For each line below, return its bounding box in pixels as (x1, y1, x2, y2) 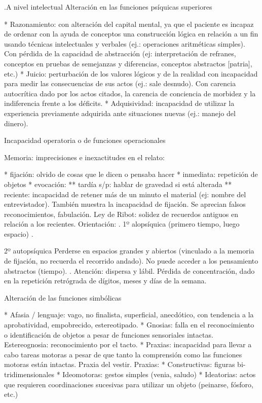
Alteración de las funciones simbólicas (4, 292, 122, 303)
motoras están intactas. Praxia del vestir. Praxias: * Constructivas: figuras (4, 359, 235, 370)
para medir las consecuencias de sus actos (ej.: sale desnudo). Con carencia (4, 78, 236, 89)
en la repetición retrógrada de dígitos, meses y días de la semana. (4, 275, 207, 286)
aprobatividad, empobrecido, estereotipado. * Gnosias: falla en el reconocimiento (4, 319, 254, 330)
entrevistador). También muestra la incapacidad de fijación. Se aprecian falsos (4, 199, 246, 209)
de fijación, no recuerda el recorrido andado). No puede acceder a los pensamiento (4, 255, 258, 266)
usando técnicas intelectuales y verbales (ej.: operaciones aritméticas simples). (4, 38, 245, 49)
